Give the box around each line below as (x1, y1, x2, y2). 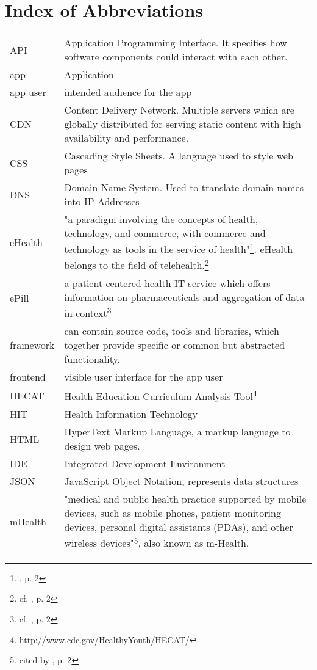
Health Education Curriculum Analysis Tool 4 (64, 387, 257, 404)
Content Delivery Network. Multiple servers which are (64, 103, 294, 117)
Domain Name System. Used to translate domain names (64, 180, 304, 195)
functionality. (64, 352, 121, 366)
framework (10, 338, 55, 352)
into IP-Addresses (64, 194, 140, 209)
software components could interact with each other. (64, 49, 288, 64)
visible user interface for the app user (64, 370, 223, 384)
